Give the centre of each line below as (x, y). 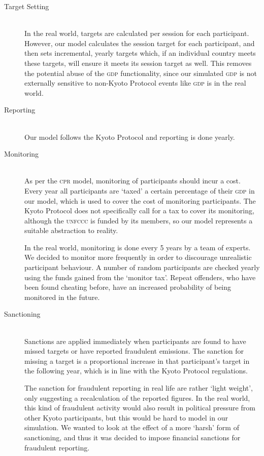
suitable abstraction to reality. (71, 230)
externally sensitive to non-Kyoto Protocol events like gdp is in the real (135, 83)
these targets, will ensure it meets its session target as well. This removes (138, 63)
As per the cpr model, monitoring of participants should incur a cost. (133, 181)
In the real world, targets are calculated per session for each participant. (137, 33)
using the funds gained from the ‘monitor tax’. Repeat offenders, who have (140, 277)
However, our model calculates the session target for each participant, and (140, 43)
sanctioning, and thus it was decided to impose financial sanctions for (133, 437)
